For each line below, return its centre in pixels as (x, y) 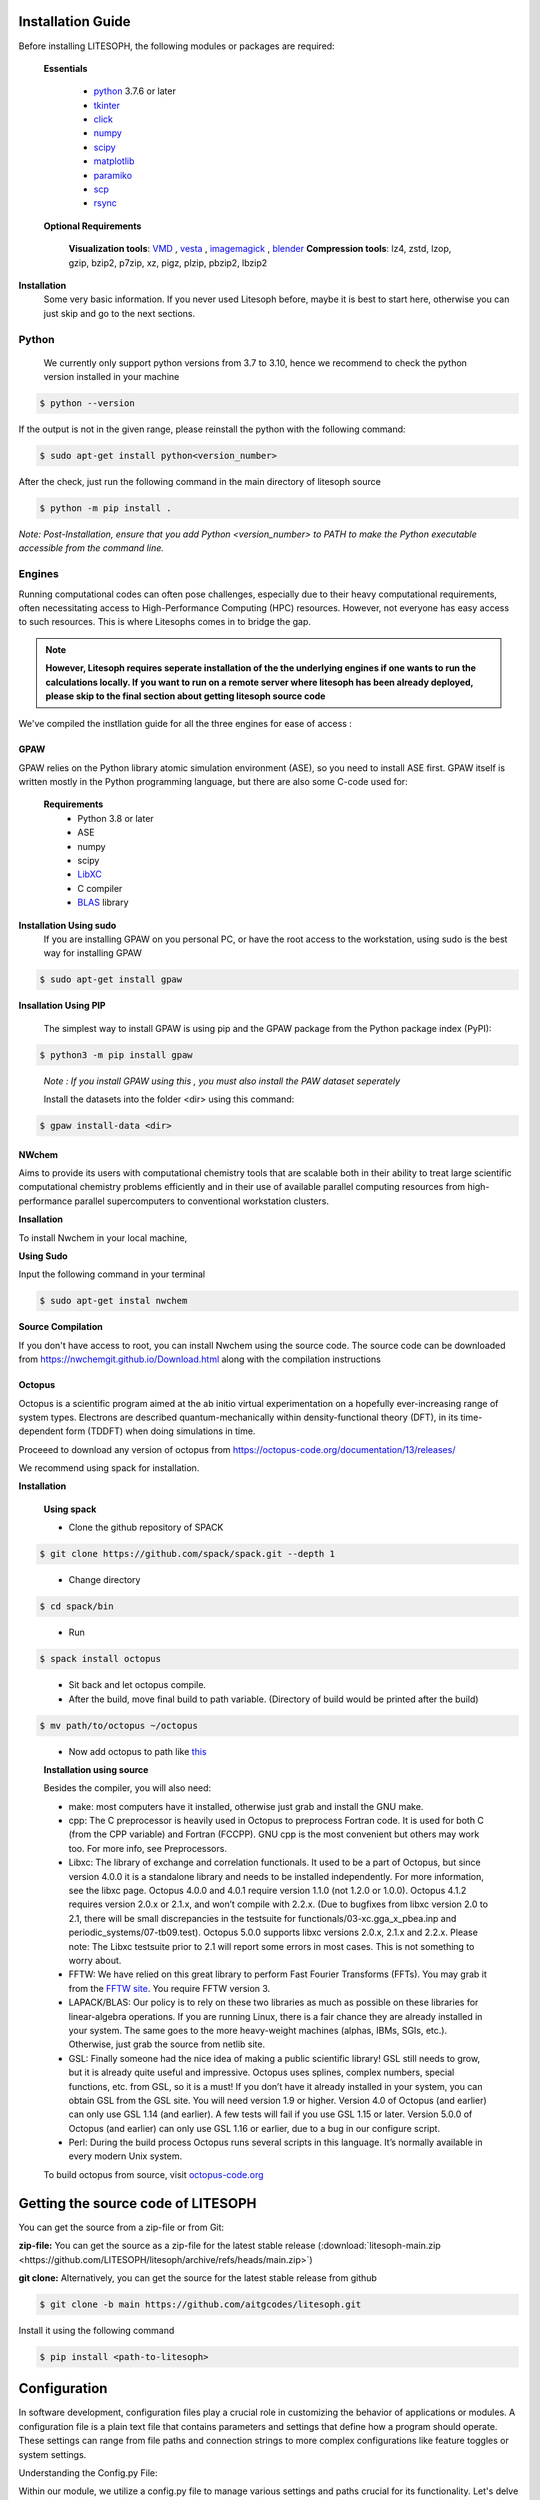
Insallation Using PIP (62, 1006)
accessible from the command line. (91, 548)
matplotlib (114, 161)
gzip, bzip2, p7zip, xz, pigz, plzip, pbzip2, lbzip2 (168, 262)
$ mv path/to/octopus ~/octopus (119, 1725)
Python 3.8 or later (115, 818)
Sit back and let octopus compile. (137, 1685)
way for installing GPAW (92, 953)
